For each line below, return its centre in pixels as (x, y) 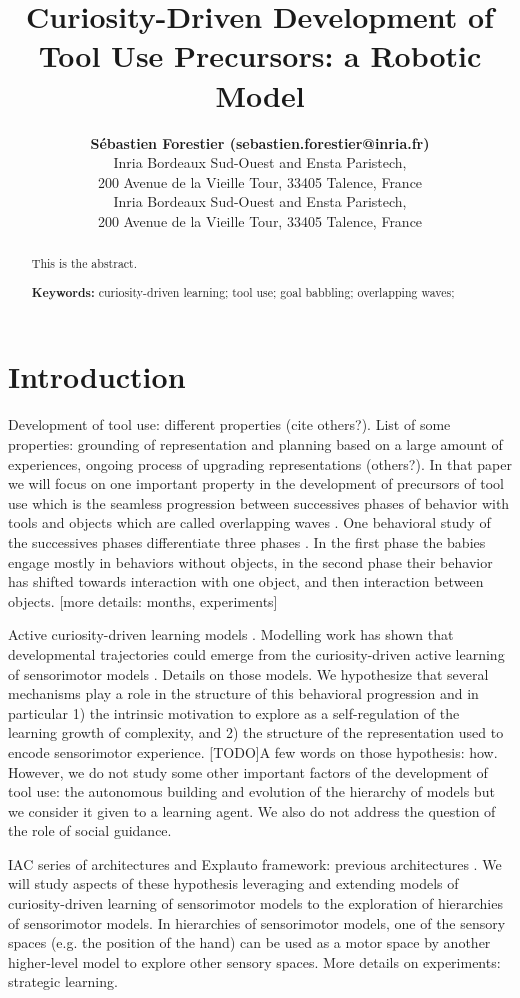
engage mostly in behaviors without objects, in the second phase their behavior (250, 561)
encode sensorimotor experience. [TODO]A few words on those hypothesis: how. (253, 751)
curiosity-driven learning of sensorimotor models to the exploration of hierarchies (255, 903)
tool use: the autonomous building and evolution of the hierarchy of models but (251, 791)
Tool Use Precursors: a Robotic (260, 55)
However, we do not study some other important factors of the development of (248, 771)
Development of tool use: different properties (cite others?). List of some (229, 424)
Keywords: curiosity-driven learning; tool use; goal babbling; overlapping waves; (243, 292)
